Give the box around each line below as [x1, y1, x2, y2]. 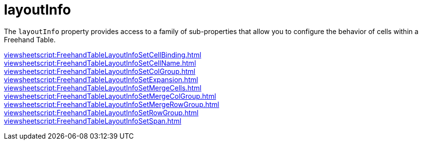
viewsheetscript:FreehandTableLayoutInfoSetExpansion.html [4, 75, 198, 84]
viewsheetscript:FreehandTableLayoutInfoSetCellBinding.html [4, 50, 202, 59]
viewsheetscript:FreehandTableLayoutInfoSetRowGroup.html [4, 108, 199, 117]
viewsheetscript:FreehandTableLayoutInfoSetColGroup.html [4, 67, 196, 75]
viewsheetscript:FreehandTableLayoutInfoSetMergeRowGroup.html [4, 100, 220, 108]
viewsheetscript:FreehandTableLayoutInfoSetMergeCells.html [4, 83, 202, 92]
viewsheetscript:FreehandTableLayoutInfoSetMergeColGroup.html [4, 91, 216, 100]
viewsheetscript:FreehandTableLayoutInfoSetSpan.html [4, 116, 182, 125]
